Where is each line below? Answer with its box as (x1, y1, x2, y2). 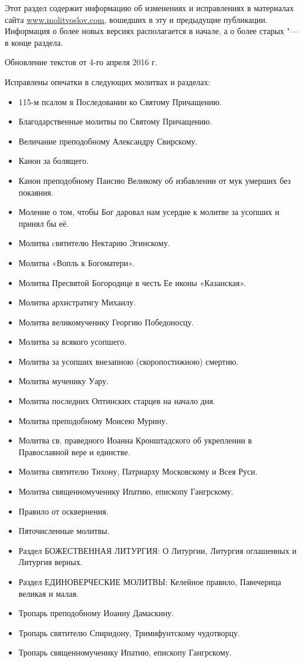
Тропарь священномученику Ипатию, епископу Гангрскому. (18, 646, 232, 658)
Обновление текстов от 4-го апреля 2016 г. (5, 56, 157, 68)
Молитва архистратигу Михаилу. (18, 296, 136, 308)
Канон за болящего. (18, 154, 89, 167)
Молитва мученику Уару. (18, 375, 109, 387)
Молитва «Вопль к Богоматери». (18, 256, 134, 268)
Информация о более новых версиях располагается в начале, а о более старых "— (5, 25, 298, 37)
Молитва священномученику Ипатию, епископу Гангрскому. (18, 485, 234, 498)
